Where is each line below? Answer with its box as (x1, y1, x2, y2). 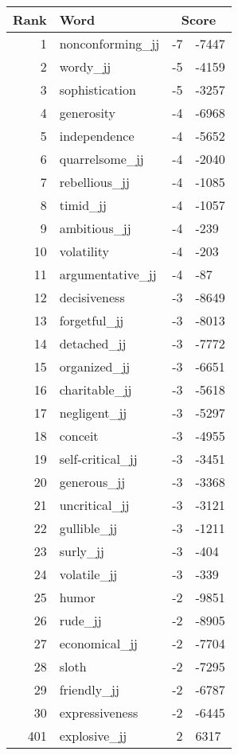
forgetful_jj (59, 311, 124, 329)
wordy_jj (59, 57, 111, 76)
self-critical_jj (59, 449, 138, 468)
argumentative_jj (59, 265, 157, 283)
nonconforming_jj (59, 34, 160, 53)
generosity (59, 103, 116, 122)
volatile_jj (59, 565, 118, 583)
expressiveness (59, 703, 139, 722)
